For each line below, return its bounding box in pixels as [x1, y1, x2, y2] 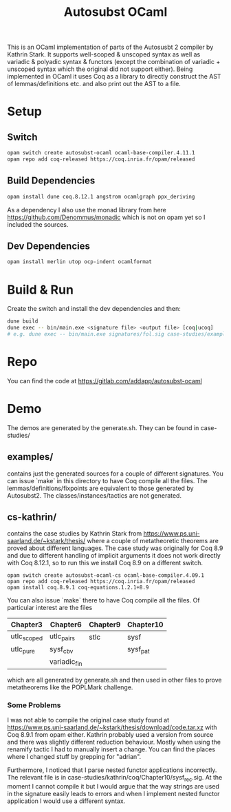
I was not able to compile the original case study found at [7, 716, 170, 724]
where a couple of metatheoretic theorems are [87, 537, 219, 545]
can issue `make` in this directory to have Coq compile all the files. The [7, 476, 208, 485]
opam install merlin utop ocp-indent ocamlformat [7, 258, 153, 265]
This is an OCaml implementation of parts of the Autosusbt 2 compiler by [7, 43, 214, 52]
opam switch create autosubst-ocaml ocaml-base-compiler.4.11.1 [7, 150, 195, 156]
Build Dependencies [7, 175, 96, 187]
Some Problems [7, 700, 61, 710]
